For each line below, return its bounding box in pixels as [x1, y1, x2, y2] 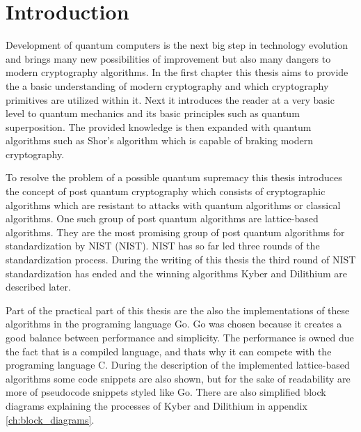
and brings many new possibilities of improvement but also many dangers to [6, 51, 331, 65]
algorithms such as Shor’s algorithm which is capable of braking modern [6, 133, 313, 148]
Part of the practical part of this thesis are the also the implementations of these [6, 302, 350, 317]
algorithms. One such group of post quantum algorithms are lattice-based [6, 211, 319, 226]
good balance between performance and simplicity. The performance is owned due [6, 330, 354, 344]
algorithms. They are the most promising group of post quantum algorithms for [6, 224, 345, 239]
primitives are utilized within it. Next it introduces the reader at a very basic [6, 92, 335, 107]
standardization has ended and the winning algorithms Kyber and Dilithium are [6, 265, 348, 280]
